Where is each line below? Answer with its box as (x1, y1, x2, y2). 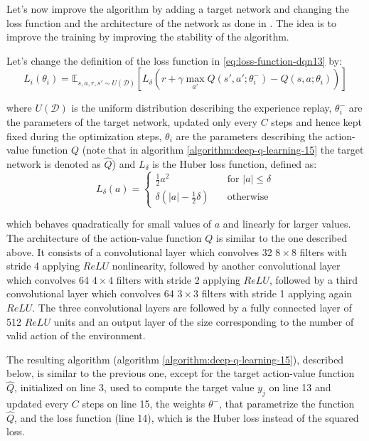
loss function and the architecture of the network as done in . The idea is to (6, 15, 336, 30)
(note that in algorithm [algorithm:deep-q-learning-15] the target (82, 142, 364, 157)
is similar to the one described (216, 230, 348, 245)
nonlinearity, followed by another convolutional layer (112, 258, 341, 273)
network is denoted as (6, 156, 101, 171)
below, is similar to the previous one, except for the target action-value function (6, 366, 355, 381)
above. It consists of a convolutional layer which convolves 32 (6, 244, 272, 259)
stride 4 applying (6, 258, 80, 273)
